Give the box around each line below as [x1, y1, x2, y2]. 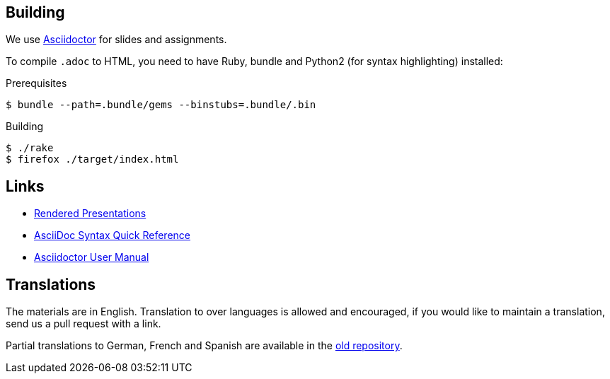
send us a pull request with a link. [6, 317, 161, 330]
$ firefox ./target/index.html [6, 153, 179, 165]
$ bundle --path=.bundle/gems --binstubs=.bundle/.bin [6, 99, 316, 111]
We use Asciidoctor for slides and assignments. [6, 33, 227, 46]
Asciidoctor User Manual [34, 251, 149, 264]
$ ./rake [6, 142, 54, 154]
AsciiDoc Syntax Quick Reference [34, 229, 190, 242]
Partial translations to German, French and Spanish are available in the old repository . [6, 339, 403, 352]
